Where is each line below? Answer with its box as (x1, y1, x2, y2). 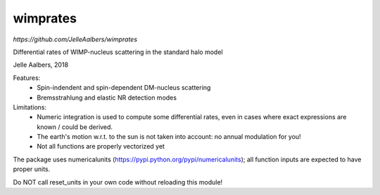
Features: (13, 74, 41, 82)
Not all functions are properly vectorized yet (37, 142, 165, 151)
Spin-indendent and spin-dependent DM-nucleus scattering (37, 83, 211, 92)
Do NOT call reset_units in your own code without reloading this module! (13, 177, 223, 186)
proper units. (13, 165, 51, 173)
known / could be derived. (37, 123, 113, 131)
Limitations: (13, 102, 47, 112)
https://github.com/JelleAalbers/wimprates (13, 35, 137, 43)
